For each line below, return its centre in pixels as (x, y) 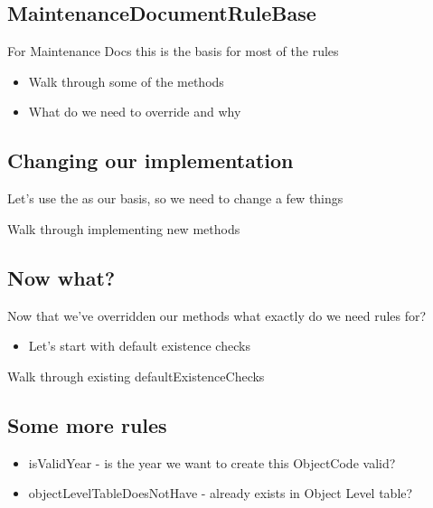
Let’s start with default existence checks (139, 346)
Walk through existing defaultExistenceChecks (136, 376)
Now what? (61, 277)
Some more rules (87, 424)
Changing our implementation (151, 160)
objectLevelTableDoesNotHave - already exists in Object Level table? (221, 493)
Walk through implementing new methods (124, 228)
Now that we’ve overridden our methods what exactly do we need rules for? (217, 315)
